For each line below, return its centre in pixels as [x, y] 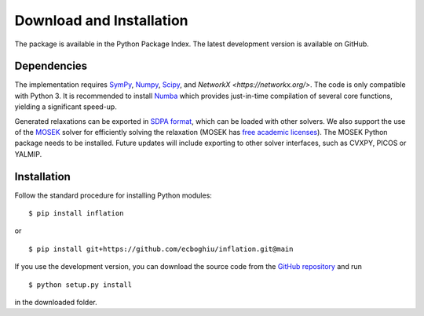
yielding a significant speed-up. [66, 107]
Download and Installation [101, 20]
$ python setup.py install [80, 285]
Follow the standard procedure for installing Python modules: [113, 195]
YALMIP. [28, 154]
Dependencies [51, 66]
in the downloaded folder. [56, 303]
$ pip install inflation [76, 213]
